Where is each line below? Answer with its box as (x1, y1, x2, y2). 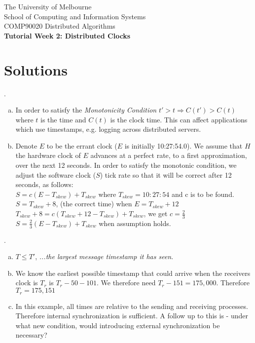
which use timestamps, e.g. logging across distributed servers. (15, 124, 201, 134)
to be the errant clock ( (46, 140, 117, 151)
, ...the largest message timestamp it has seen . (35, 251, 174, 262)
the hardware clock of (15, 150, 81, 160)
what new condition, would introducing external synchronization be (15, 320, 220, 330)
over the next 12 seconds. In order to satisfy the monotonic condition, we (15, 160, 237, 170)
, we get (144, 208, 168, 219)
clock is (15, 277, 38, 288)
